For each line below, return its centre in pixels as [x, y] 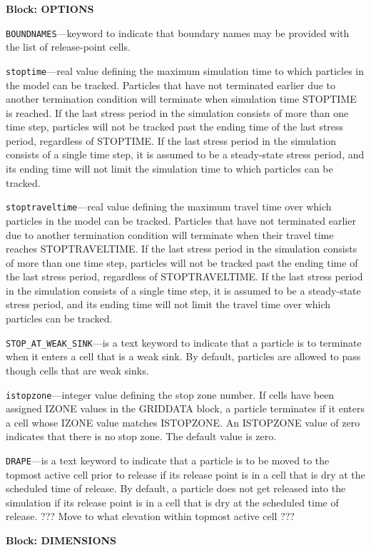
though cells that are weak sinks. [77, 370]
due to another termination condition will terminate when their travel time [170, 234]
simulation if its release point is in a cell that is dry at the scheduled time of [172, 502]
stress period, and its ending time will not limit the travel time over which [168, 304]
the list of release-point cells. [68, 47]
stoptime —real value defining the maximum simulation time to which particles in [185, 70]
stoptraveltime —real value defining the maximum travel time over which [169, 207]
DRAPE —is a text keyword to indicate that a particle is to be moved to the [168, 460]
